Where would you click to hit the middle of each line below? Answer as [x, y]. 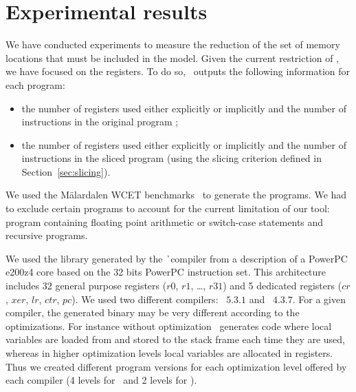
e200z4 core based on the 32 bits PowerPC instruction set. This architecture [166, 272]
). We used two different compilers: [145, 299]
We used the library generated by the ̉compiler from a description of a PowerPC [177, 258]
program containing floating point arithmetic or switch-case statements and [165, 221]
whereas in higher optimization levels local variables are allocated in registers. [169, 353]
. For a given [319, 299]
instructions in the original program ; [100, 122]
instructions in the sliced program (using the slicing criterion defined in [171, 158]
